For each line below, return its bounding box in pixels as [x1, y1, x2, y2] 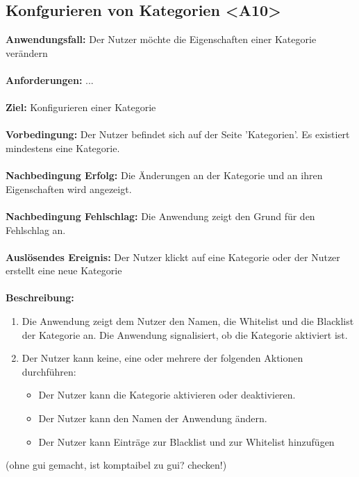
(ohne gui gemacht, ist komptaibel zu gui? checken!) [6, 458, 227, 472]
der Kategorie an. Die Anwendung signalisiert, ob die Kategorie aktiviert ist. [22, 327, 348, 342]
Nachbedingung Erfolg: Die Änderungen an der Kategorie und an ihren [6, 168, 323, 183]
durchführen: [22, 364, 76, 378]
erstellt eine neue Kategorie [6, 263, 122, 278]
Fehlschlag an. [6, 222, 66, 237]
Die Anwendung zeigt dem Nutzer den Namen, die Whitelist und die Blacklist [22, 314, 354, 328]
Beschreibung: [6, 290, 74, 305]
